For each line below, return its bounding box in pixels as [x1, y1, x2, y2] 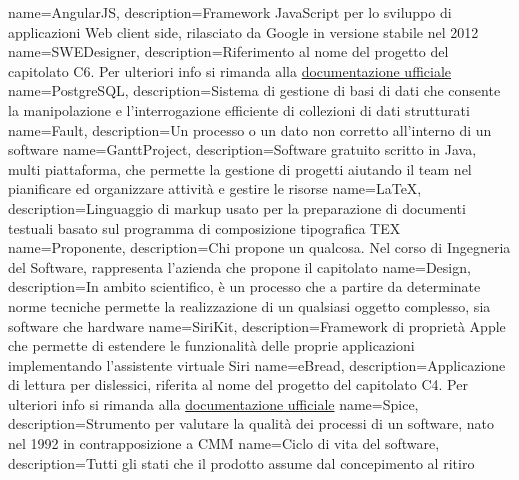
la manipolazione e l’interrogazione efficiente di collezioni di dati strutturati [8, 99, 470, 120]
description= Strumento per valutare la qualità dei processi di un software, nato [8, 413, 494, 434]
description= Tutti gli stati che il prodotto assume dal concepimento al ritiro [8, 452, 475, 473]
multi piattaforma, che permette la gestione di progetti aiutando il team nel [8, 158, 472, 179]
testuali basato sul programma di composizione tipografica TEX [8, 217, 401, 238]
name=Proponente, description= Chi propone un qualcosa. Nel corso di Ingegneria [8, 237, 511, 258]
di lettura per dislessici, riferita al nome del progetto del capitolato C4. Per [8, 374, 468, 395]
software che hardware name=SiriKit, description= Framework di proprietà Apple [8, 315, 506, 336]
